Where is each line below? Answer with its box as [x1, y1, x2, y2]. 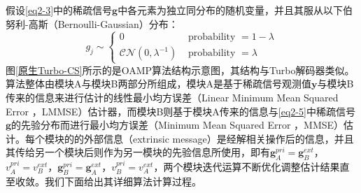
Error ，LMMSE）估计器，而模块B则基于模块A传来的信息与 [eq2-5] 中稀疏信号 [6, 103, 355, 118]
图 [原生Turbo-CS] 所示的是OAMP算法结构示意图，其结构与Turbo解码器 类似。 [6, 62, 355, 77]
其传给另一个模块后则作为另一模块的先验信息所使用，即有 [6, 145, 270, 159]
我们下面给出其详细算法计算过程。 [44, 173, 201, 188]
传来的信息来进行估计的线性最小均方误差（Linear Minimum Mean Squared [6, 90, 339, 104]
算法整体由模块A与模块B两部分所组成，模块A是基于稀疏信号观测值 [6, 76, 311, 91]
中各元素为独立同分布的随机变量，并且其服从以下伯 [118, 3, 353, 17]
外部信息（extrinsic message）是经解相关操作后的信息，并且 [83, 131, 354, 145]
